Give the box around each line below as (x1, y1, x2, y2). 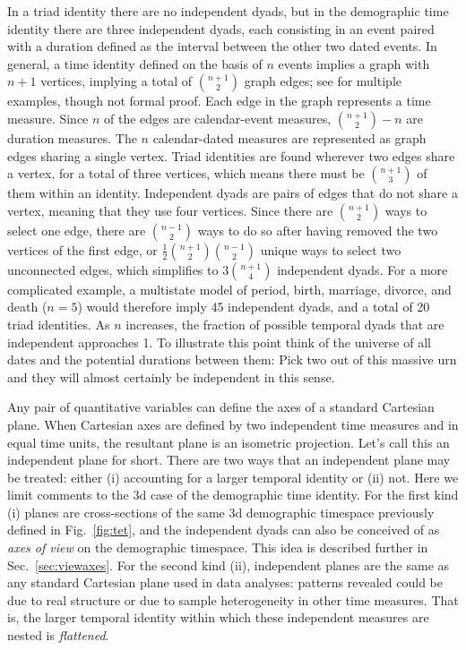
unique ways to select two (260, 240, 401, 259)
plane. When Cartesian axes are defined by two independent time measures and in (7, 415, 459, 433)
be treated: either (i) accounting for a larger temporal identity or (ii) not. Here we (7, 467, 459, 486)
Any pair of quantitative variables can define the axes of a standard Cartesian (7, 398, 435, 416)
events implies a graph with (278, 54, 430, 73)
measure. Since (7, 108, 89, 127)
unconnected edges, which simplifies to (7, 260, 219, 278)
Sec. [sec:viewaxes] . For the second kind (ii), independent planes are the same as (7, 555, 450, 574)
